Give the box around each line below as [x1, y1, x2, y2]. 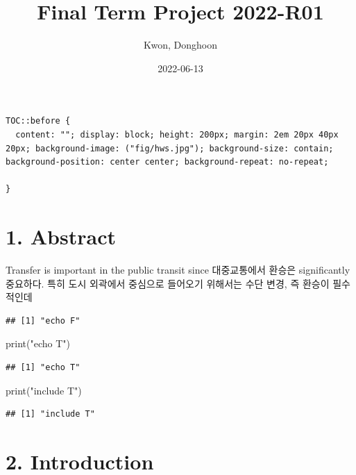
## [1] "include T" [6, 409, 95, 419]
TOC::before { [6, 116, 71, 126]
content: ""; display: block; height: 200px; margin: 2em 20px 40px [15, 129, 339, 140]
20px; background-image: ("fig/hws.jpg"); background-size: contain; [6, 143, 334, 153]
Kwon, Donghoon [144, 37, 217, 52]
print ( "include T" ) [6, 383, 82, 397]
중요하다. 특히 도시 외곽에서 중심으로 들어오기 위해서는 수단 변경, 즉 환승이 [6, 276, 330, 290]
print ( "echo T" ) [6, 336, 70, 351]
